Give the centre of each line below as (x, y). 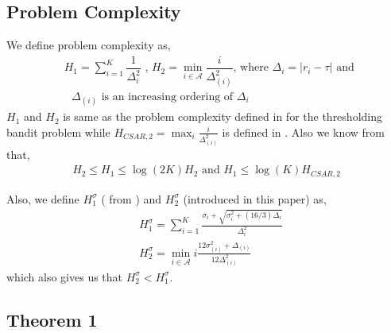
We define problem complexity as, (89, 45)
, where (251, 68)
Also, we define (43, 198)
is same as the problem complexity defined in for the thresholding (223, 116)
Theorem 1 (52, 319)
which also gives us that (65, 276)
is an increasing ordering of (167, 97)
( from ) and (132, 198)
